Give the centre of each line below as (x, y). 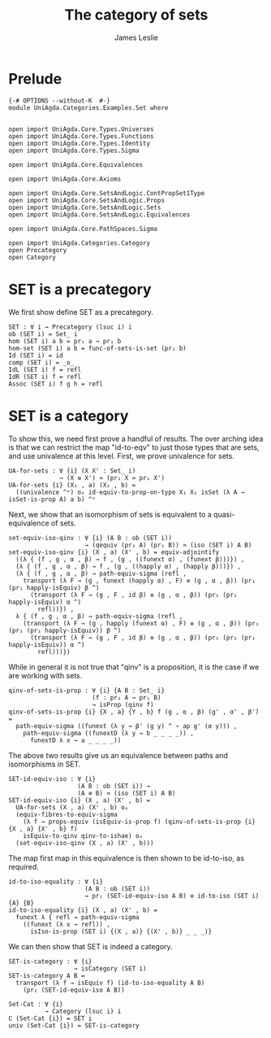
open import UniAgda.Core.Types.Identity (80, 143)
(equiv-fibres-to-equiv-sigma (67, 814)
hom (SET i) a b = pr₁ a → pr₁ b (65, 341)
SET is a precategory (80, 289)
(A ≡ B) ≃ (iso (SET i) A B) (127, 793)
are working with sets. (45, 675)
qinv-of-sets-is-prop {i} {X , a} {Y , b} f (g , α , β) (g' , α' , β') (134, 712)
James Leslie (136, 37)
